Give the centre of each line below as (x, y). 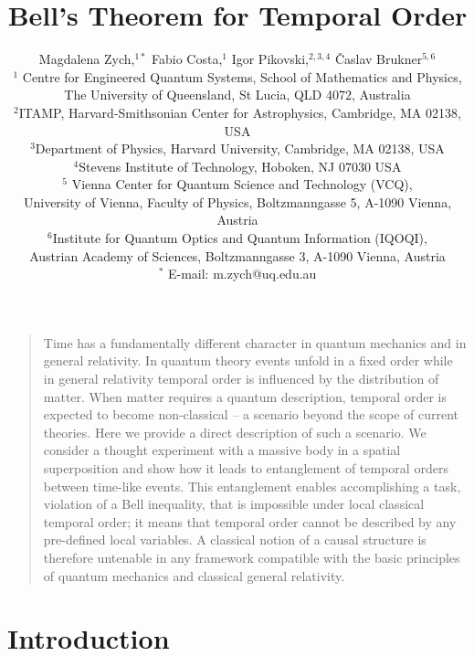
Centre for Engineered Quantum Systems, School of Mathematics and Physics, (242, 76)
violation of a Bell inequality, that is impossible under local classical (234, 504)
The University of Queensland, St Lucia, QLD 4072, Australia (237, 95)
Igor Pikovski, (270, 59)
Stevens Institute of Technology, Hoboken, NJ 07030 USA (240, 166)
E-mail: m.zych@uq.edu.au (242, 274)
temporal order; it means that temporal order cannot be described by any (250, 521)
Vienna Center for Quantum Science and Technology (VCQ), (242, 184)
